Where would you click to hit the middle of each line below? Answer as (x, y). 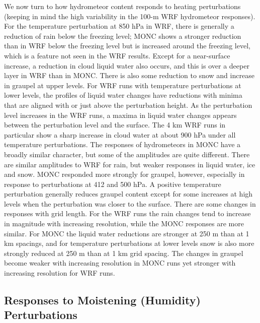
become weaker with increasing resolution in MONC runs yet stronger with (120, 263)
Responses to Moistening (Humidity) (102, 300)
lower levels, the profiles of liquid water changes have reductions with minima (123, 95)
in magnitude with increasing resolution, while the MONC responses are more (124, 223)
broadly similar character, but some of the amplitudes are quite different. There (127, 154)
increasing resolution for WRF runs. (60, 273)
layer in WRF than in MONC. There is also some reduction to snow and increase (129, 75)
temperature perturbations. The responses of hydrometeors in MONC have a (122, 144)
